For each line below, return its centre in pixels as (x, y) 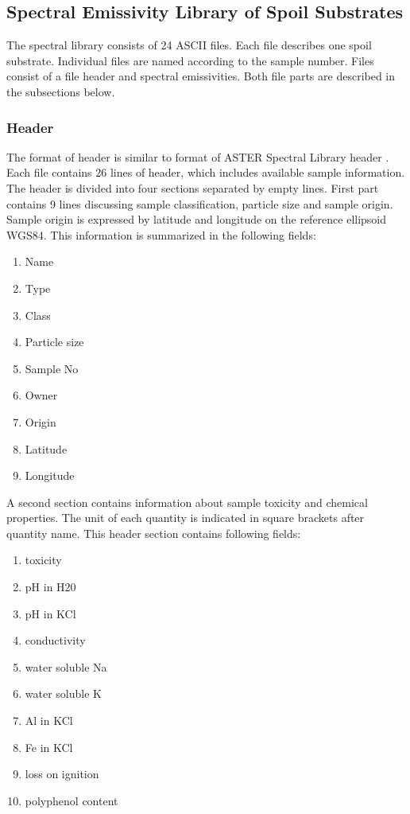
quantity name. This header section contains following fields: (154, 533)
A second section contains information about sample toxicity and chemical (187, 502)
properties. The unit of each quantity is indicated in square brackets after (186, 518)
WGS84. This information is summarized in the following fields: (161, 234)
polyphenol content (72, 800)
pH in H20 (50, 587)
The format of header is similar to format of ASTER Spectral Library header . (198, 156)
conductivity (55, 640)
